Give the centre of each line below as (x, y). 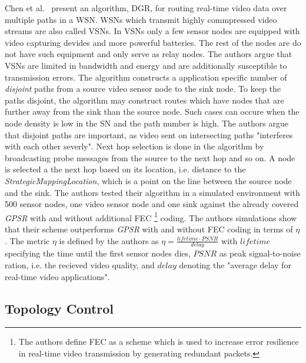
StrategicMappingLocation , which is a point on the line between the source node (148, 180)
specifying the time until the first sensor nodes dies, (98, 253)
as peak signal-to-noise (260, 253)
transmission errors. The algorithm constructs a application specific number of (146, 77)
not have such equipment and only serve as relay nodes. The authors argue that (149, 54)
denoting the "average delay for (235, 264)
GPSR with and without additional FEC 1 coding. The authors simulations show (151, 217)
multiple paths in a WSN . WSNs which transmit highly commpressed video (141, 19)
